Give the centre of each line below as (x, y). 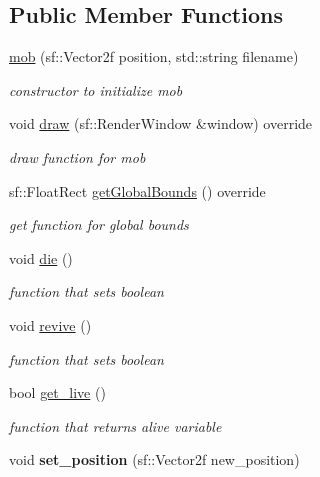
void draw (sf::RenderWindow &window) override (161, 123)
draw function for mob (77, 156)
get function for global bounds (99, 224)
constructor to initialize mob (96, 89)
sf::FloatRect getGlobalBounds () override (137, 190)
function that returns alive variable (115, 425)
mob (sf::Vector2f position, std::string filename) (154, 56)
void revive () (50, 324)
